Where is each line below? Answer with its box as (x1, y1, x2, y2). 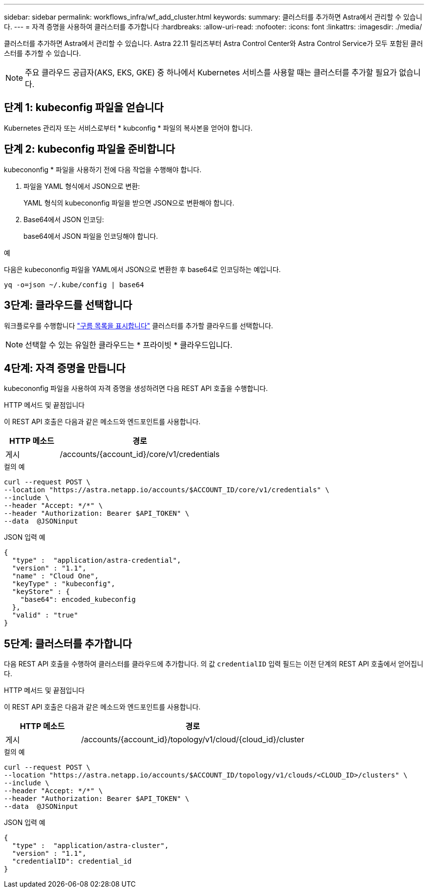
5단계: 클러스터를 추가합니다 (4, 637, 132, 650)
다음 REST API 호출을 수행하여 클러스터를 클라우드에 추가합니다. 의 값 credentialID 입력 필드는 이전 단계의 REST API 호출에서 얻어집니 (4, 660, 424, 668)
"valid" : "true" (12, 611, 78, 619)
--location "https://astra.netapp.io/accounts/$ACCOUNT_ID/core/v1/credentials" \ (4, 486, 329, 494)
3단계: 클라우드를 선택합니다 (4, 299, 132, 312)
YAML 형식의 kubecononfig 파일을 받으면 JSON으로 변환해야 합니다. (23, 198, 235, 207)
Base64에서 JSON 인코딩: (23, 215, 104, 224)
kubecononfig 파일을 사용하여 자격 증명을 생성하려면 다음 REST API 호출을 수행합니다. (4, 384, 268, 393)
